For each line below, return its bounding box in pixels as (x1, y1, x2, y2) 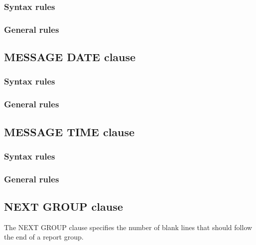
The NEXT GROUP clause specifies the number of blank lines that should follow (4, 222, 253, 232)
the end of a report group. (4, 232, 84, 242)
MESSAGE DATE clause (4, 49, 136, 65)
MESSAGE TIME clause (4, 124, 135, 139)
